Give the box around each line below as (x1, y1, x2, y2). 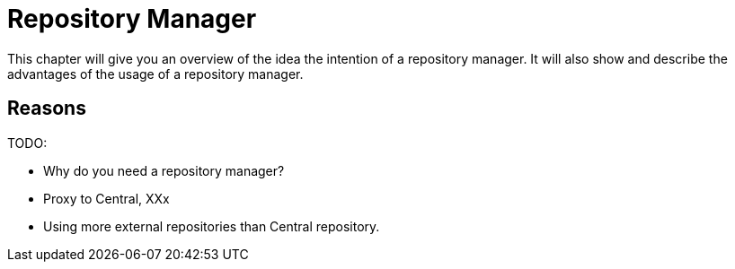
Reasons (7, 97, 86, 120)
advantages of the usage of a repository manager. (7, 65, 304, 82)
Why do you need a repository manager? (43, 162, 285, 178)
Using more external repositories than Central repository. (43, 218, 380, 234)
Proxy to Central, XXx (43, 190, 170, 206)
